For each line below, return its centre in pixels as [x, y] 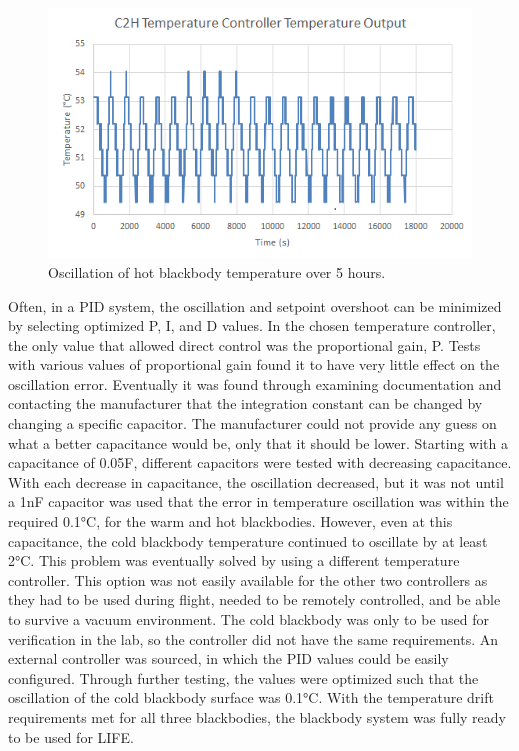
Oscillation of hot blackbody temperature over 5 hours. [217, 271]
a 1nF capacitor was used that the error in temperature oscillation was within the [258, 501]
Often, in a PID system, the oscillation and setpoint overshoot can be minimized [255, 305]
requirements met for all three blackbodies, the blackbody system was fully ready [257, 716]
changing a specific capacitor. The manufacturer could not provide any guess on [252, 423]
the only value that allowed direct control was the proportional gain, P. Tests [244, 344]
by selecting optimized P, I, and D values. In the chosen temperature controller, [252, 325]
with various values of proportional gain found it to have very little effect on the [254, 364]
